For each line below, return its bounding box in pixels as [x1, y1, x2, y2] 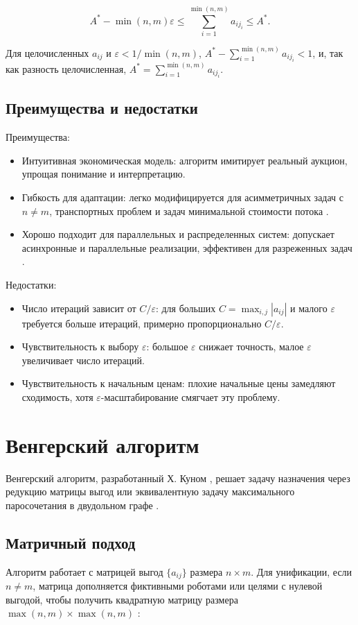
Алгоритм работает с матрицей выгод [6, 564, 163, 579]
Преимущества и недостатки [6, 97, 198, 119]
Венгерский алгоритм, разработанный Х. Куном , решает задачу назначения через [6, 470, 350, 485]
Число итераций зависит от [21, 300, 136, 315]
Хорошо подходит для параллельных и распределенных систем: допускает [21, 227, 334, 241]
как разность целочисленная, [6, 61, 127, 76]
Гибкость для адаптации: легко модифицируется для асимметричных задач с [21, 189, 344, 204]
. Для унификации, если [251, 564, 352, 579]
